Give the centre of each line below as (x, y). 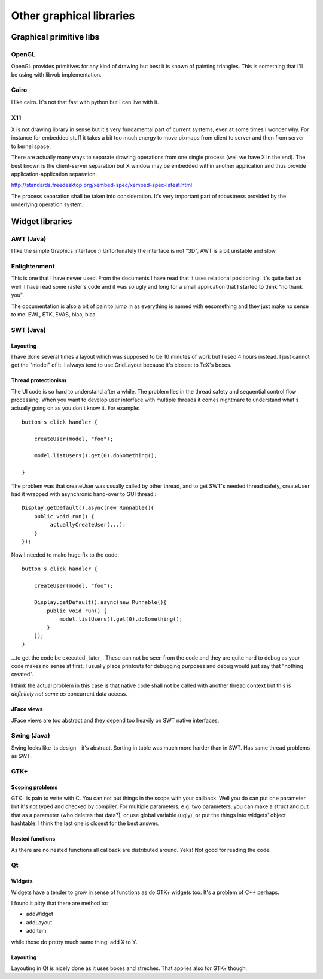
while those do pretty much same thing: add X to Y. (74, 942)
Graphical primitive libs (55, 37)
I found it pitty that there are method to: (60, 903)
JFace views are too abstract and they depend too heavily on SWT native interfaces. (115, 720)
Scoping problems (34, 787)
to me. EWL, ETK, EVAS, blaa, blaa (53, 314)
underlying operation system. (47, 204)
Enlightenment (33, 267)
